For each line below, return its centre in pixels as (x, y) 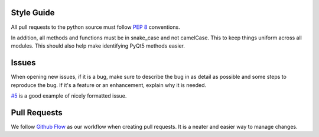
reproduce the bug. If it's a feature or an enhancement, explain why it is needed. (109, 85)
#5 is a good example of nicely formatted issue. (69, 96)
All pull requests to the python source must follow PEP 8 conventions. (95, 27)
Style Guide (33, 13)
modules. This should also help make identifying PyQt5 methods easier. (98, 46)
